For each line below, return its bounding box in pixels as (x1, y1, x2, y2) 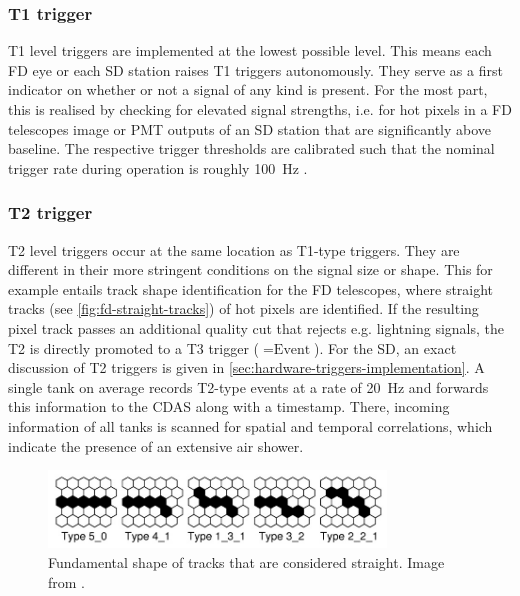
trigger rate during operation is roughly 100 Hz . (8, 157, 308, 178)
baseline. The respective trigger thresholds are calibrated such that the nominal (8, 138, 495, 159)
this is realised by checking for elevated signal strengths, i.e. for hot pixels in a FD (8, 99, 512, 119)
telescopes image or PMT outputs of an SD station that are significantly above (8, 118, 492, 139)
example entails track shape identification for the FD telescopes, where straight (8, 278, 494, 299)
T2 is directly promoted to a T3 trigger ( (8, 337, 260, 358)
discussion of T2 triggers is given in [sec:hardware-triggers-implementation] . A (8, 357, 485, 378)
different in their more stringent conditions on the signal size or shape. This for (8, 259, 493, 280)
